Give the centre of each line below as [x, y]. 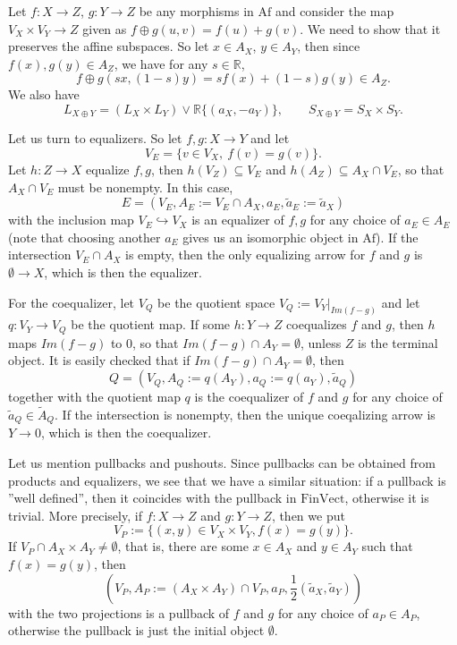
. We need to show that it [370, 28]
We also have [44, 94]
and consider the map [334, 11]
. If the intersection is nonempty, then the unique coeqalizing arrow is [245, 414]
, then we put [308, 515]
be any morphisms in [196, 11]
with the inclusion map [71, 220]
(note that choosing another [85, 237]
